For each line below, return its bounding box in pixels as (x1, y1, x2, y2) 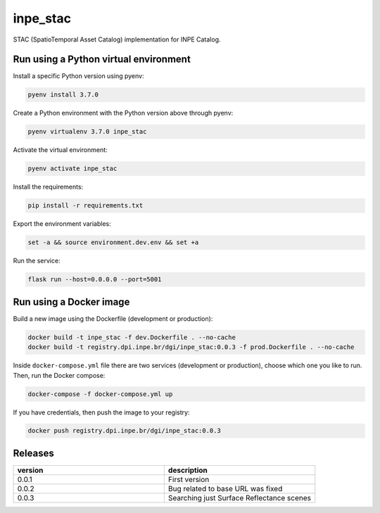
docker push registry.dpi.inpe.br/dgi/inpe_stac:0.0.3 (27, 426, 221, 435)
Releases (13, 447, 54, 459)
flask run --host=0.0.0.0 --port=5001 (27, 275, 162, 284)
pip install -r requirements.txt (27, 201, 144, 210)
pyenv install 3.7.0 (27, 91, 99, 99)
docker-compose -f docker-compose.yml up (27, 390, 173, 398)
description (167, 465, 208, 475)
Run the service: (13, 257, 61, 265)
